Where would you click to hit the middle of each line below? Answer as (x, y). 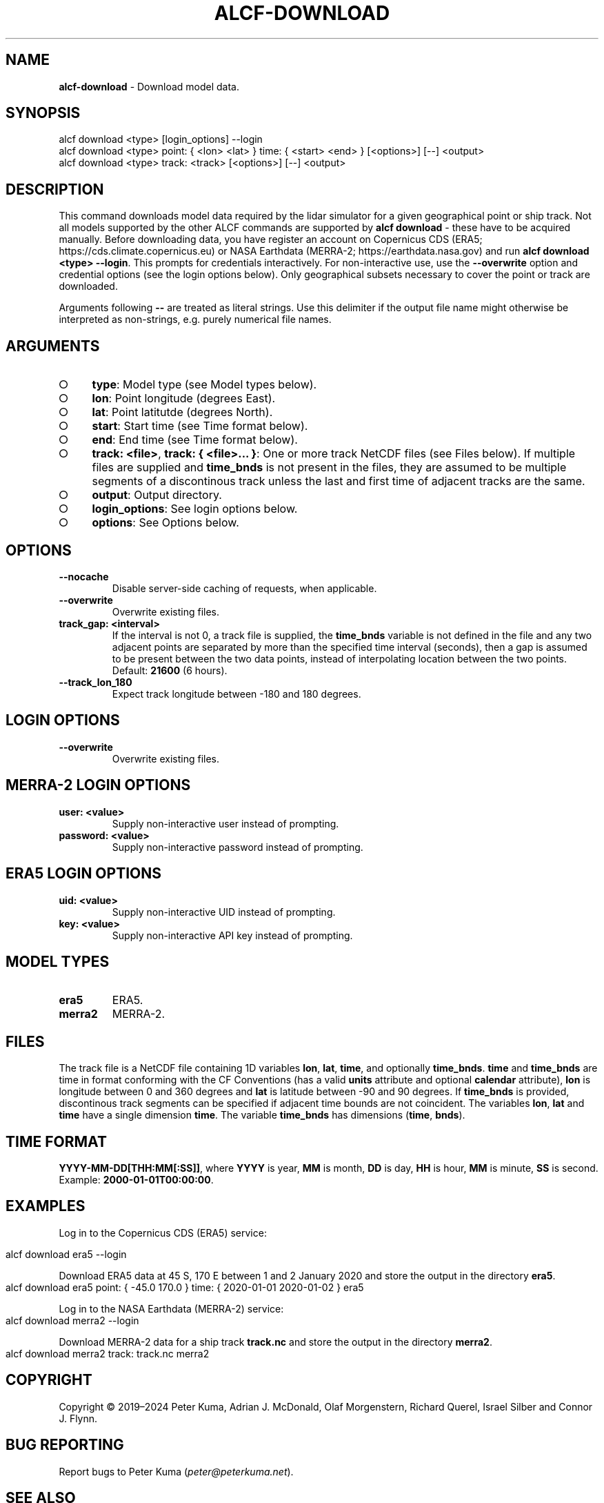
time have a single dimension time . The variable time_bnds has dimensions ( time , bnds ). (262, 1115)
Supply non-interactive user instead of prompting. (225, 823)
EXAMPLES (46, 1206)
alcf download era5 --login (66, 1254)
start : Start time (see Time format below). (200, 426)
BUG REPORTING (65, 1445)
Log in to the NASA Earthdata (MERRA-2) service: (171, 1308)
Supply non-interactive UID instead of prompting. (224, 912)
